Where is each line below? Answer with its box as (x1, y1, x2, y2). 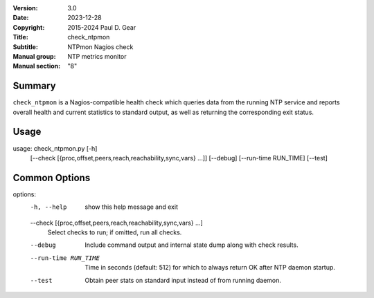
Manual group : (12, 52, 56, 60)
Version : (12, 4, 38, 12)
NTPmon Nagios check (67, 42, 134, 51)
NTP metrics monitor (67, 52, 127, 60)
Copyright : (12, 23, 45, 31)
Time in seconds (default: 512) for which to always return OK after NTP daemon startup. (84, 263, 336, 272)
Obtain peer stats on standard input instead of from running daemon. (84, 276, 282, 284)
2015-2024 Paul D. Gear (67, 23, 136, 31)
